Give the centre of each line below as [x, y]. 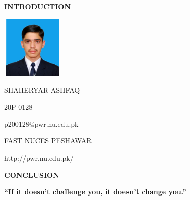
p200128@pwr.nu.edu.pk [41, 123]
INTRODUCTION [38, 6]
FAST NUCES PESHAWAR [48, 141]
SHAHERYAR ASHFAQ [42, 90]
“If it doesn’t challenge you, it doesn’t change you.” [95, 192]
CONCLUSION [32, 174]
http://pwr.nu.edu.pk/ [39, 157]
